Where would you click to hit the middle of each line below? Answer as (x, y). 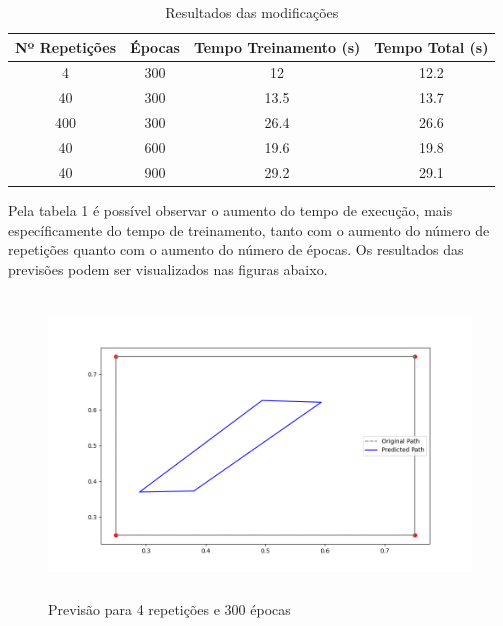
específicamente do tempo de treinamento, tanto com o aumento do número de (249, 229)
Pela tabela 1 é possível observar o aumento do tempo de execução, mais (230, 209)
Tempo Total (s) (431, 46)
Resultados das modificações (252, 12)
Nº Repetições (66, 46)
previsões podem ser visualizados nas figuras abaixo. (168, 268)
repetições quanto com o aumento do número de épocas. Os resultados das (236, 249)
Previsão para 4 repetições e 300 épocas (169, 609)
